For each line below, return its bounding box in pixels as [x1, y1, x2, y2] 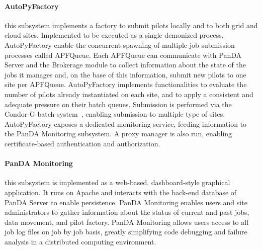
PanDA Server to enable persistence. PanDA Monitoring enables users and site [5, 197, 247, 207]
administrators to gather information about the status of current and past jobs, [5, 207, 249, 217]
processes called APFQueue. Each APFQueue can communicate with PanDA [5, 49, 241, 60]
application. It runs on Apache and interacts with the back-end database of [5, 187, 237, 197]
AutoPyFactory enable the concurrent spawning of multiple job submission [5, 39, 235, 50]
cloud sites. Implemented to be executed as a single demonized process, [5, 30, 224, 40]
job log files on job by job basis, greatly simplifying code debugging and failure [5, 226, 247, 237]
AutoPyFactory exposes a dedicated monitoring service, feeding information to [5, 118, 247, 129]
